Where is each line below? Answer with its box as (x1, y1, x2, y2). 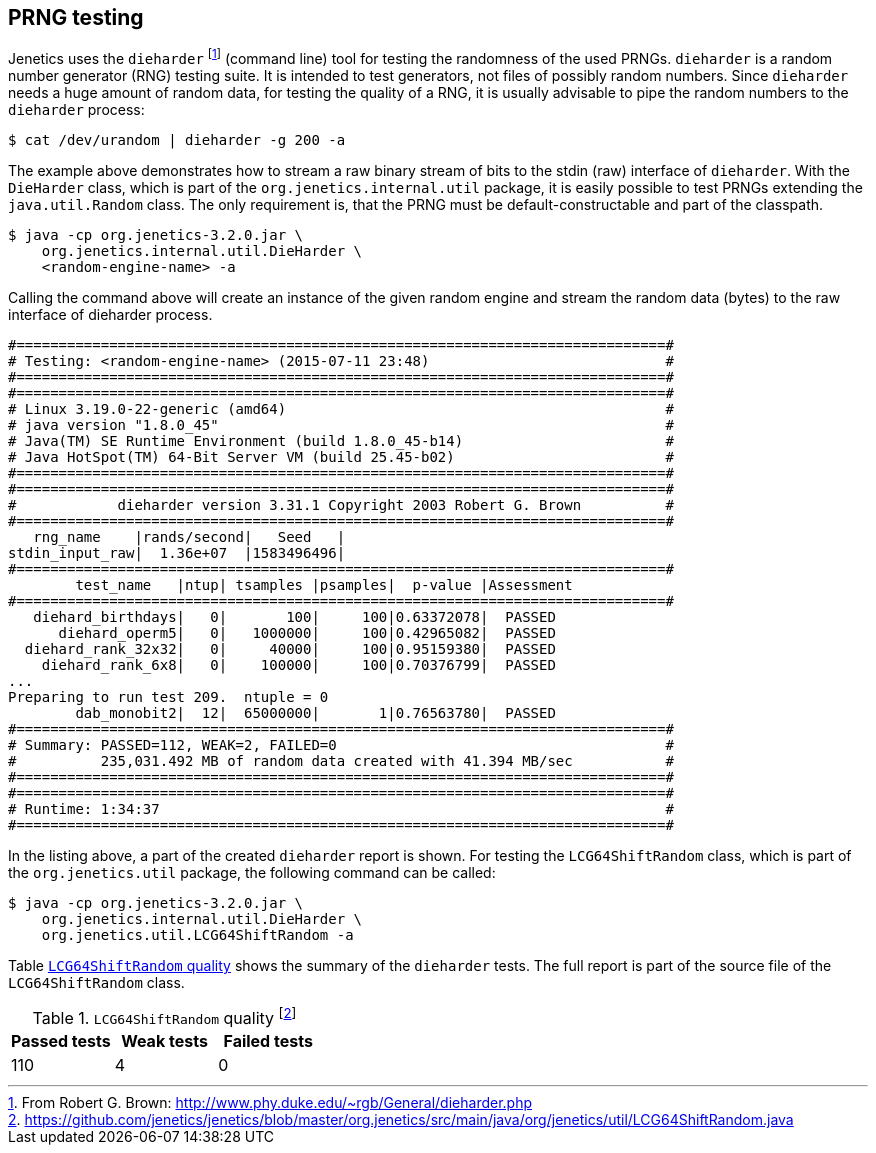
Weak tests (121, 1031, 208, 1052)
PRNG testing (8, 5, 144, 30)
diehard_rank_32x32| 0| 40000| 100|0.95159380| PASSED (24, 641, 556, 658)
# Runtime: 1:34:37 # (8, 801, 674, 818)
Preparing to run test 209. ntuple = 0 (8, 689, 329, 706)
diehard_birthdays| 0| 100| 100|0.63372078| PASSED (33, 609, 556, 626)
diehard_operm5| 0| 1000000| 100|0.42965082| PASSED (58, 625, 556, 642)
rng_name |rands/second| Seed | (33, 529, 346, 546)
